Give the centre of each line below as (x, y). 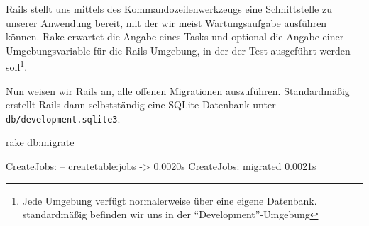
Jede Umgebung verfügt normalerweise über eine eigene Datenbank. (170, 200)
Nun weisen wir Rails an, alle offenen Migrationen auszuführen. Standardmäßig (178, 90)
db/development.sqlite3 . (63, 118)
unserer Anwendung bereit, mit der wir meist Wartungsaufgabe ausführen (166, 22)
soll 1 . (17, 66)
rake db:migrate (40, 142)
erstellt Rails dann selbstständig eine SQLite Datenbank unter (141, 104)
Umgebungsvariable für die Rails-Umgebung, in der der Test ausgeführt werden (178, 50)
